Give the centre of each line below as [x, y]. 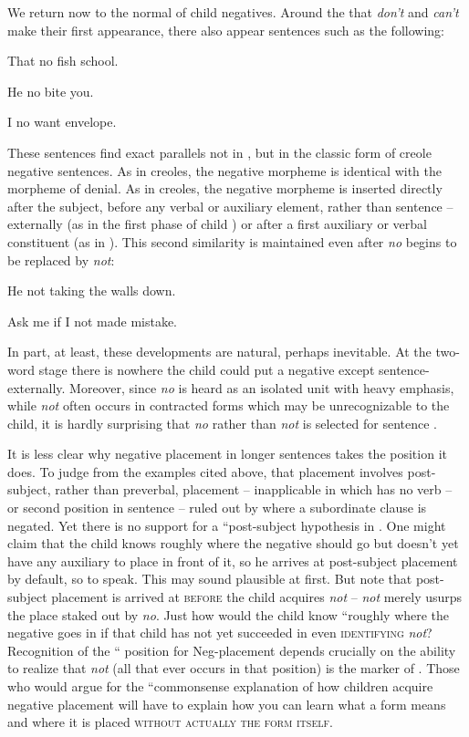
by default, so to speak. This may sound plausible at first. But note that [210, 579]
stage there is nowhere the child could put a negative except [207, 369]
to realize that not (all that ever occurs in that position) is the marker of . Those [234, 668]
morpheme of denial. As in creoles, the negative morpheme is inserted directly [225, 188]
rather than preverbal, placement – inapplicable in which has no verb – [254, 489]
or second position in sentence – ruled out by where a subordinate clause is [217, 508]
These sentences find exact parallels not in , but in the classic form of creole [219, 152]
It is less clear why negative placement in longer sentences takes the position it [227, 454]
